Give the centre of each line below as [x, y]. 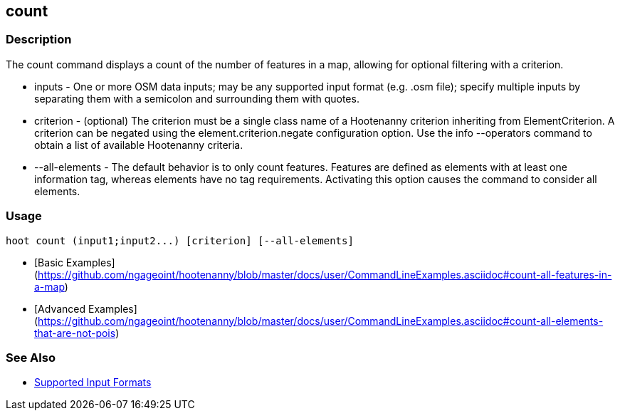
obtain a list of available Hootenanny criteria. [139, 145]
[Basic [49, 262]
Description [39, 40]
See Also [31, 357]
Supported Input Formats [93, 383]
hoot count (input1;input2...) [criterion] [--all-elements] [180, 240]
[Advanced [60, 308]
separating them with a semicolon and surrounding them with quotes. [197, 98]
